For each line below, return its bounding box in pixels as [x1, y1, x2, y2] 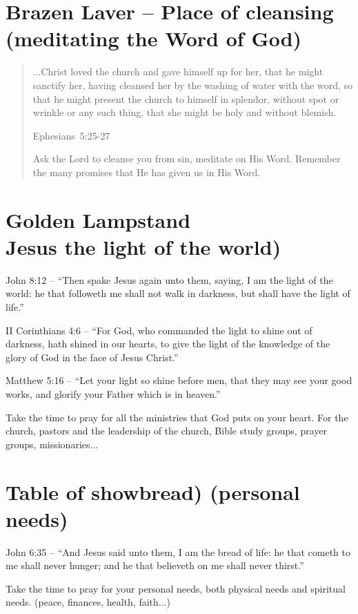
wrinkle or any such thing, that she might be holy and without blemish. [32, 105, 337, 119]
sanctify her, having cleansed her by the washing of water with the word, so [32, 77, 353, 92]
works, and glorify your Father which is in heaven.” [6, 386, 221, 401]
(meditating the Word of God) [6, 24, 302, 52]
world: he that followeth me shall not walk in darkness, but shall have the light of [6, 286, 350, 300]
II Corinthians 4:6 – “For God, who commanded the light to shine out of [6, 323, 312, 337]
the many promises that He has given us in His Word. [32, 164, 261, 179]
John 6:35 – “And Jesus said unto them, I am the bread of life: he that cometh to [6, 544, 350, 559]
